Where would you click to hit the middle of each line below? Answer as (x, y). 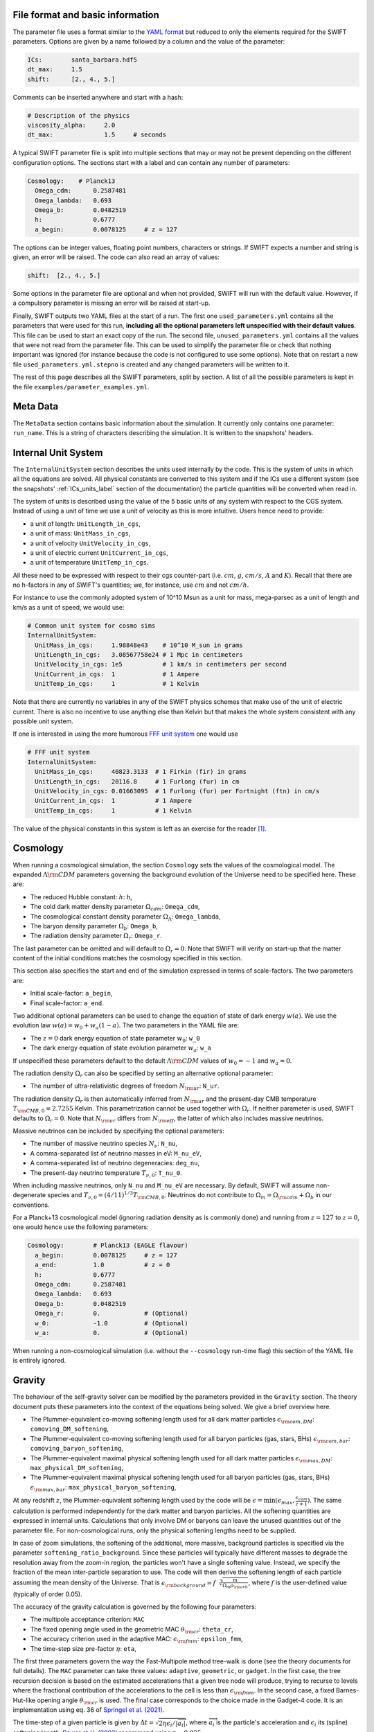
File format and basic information (86, 15)
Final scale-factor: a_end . (67, 1003)
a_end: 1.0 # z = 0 (103, 1265)
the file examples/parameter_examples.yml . (81, 387)
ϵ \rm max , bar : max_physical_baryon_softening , (103, 1488)
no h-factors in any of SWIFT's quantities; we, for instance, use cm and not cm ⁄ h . (131, 585)
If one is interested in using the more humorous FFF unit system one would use (125, 734)
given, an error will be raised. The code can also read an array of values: (116, 257)
